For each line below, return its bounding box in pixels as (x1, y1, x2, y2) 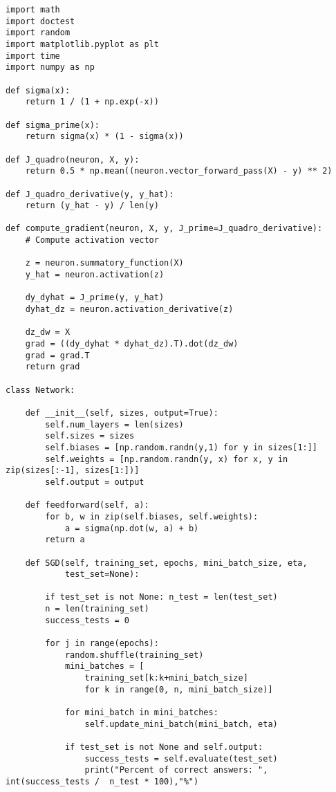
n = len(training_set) (45, 604, 149, 614)
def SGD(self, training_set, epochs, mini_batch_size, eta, (25, 558, 308, 568)
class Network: (6, 385, 75, 395)
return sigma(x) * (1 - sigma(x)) (25, 131, 184, 142)
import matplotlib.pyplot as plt (6, 39, 159, 49)
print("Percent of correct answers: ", (84, 765, 268, 775)
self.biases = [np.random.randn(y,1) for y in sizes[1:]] (45, 442, 318, 452)
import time (6, 50, 60, 61)
